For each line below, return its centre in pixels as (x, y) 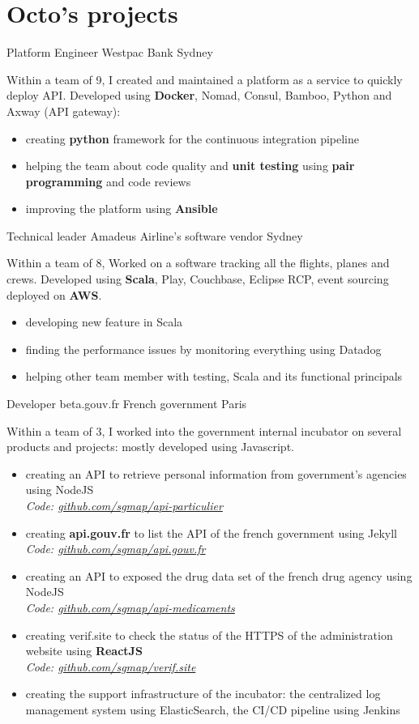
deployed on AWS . (54, 294)
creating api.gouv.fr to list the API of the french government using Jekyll (212, 532)
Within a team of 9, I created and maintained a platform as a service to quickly (205, 79)
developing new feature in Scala (104, 322)
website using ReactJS (84, 651)
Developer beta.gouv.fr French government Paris (127, 404)
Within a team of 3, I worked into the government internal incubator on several (204, 430)
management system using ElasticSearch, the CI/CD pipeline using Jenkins (213, 709)
